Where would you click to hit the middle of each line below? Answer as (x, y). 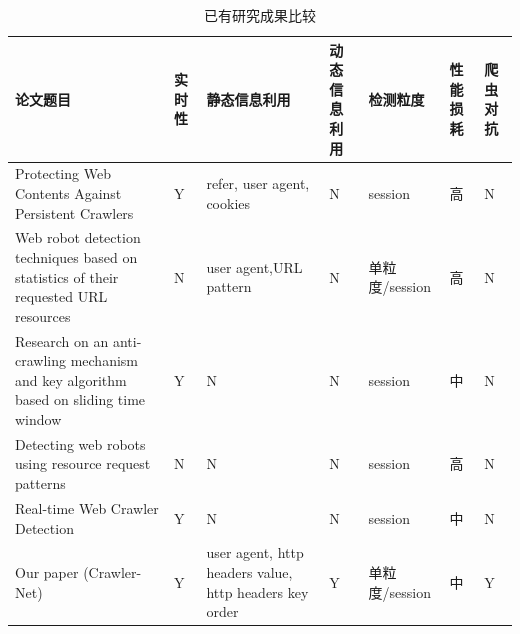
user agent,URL (254, 266)
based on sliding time (80, 399)
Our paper (47, 571)
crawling (40, 360)
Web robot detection (78, 237)
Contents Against (68, 193)
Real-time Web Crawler (87, 507)
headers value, (249, 571)
